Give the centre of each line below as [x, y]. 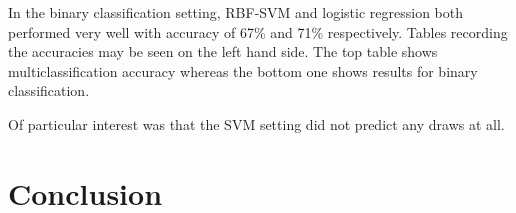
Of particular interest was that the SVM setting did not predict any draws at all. [256, 123]
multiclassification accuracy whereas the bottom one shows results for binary [243, 70]
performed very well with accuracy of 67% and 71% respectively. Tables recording [258, 31]
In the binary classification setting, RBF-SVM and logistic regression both [236, 12]
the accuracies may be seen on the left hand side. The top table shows [223, 51]
